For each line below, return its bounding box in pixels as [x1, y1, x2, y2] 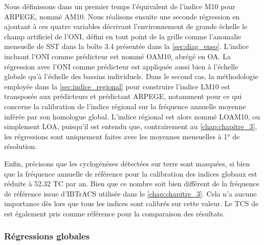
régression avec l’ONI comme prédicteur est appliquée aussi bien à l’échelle [4, 61, 238, 71]
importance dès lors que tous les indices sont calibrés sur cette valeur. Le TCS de [4, 198, 259, 209]
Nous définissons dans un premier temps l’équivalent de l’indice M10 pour [4, 1, 235, 11]
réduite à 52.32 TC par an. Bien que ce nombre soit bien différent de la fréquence [4, 178, 259, 189]
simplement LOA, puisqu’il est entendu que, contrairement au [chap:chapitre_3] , [4, 121, 257, 132]
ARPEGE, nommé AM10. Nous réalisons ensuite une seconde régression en [4, 11, 240, 21]
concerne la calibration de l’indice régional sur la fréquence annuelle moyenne [4, 101, 246, 111]
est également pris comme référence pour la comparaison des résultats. [4, 208, 225, 218]
